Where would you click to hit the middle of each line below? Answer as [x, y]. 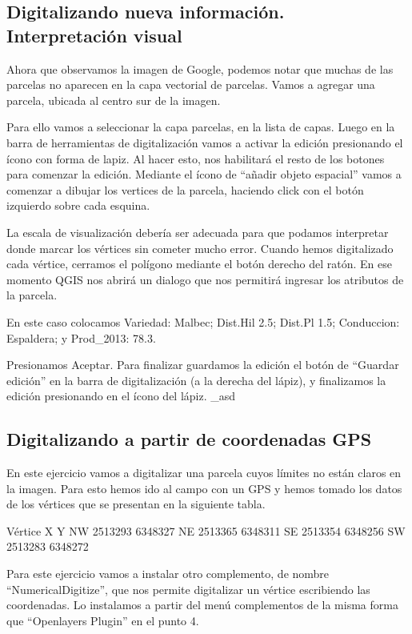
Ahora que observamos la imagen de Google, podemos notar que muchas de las [200, 68]
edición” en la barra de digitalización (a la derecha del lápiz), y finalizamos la [196, 380]
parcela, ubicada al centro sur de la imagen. [114, 100]
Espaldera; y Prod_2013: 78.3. [81, 337]
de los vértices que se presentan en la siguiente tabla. [136, 504]
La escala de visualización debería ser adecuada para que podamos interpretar [198, 232]
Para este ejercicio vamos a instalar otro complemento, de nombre [168, 574]
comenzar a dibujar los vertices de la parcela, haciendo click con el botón [185, 189]
